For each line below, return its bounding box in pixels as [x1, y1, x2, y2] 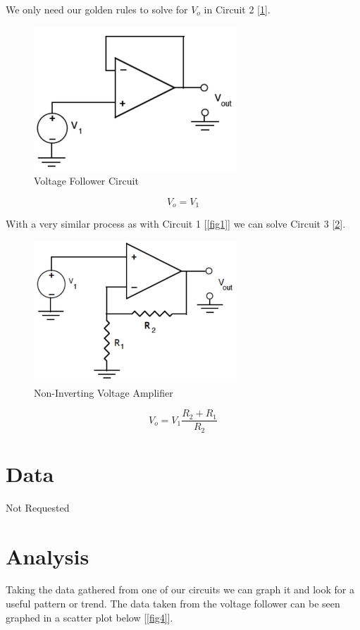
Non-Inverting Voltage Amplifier [34, 385, 173, 400]
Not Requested [6, 500, 70, 514]
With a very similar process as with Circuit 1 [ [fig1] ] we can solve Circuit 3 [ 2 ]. [6, 216, 346, 231]
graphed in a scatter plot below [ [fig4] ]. [6, 610, 173, 624]
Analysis [6, 541, 89, 570]
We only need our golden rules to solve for [6, 2, 188, 16]
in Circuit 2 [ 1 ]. [204, 2, 271, 16]
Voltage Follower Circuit [34, 173, 139, 188]
